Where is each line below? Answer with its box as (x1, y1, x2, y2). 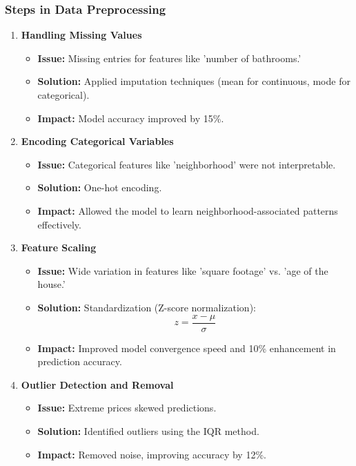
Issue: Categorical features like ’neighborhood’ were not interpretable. (37, 157, 336, 171)
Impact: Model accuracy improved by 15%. (37, 110, 224, 125)
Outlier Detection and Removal (21, 377, 174, 391)
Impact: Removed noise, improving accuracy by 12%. (37, 447, 266, 461)
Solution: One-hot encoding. (37, 180, 162, 195)
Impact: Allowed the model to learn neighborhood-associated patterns (37, 203, 338, 217)
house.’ (37, 277, 66, 291)
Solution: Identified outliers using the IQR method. (37, 423, 259, 438)
